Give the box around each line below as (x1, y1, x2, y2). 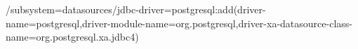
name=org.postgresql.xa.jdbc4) (6, 29, 139, 44)
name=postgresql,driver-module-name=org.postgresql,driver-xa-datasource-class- (6, 15, 352, 30)
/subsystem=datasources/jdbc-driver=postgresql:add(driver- (6, 2, 266, 16)
